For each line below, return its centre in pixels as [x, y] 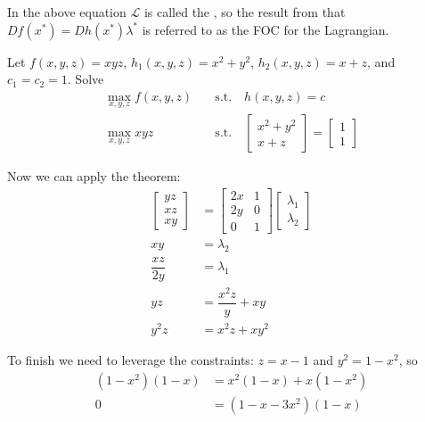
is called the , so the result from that [245, 12]
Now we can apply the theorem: [94, 176]
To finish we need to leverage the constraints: [131, 359]
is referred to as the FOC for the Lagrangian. [266, 29]
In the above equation [67, 12]
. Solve [86, 79]
